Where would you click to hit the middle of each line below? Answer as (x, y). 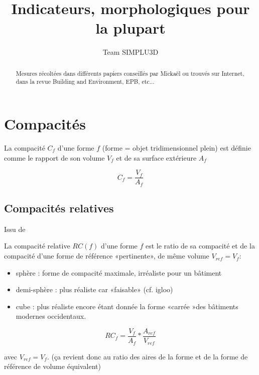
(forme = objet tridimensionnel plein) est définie (176, 147)
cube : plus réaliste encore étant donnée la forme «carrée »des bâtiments (127, 306)
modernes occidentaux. (51, 316)
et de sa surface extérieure (156, 157)
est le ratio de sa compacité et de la (200, 246)
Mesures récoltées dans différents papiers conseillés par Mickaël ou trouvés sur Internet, (130, 73)
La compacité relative (37, 246)
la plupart (131, 28)
